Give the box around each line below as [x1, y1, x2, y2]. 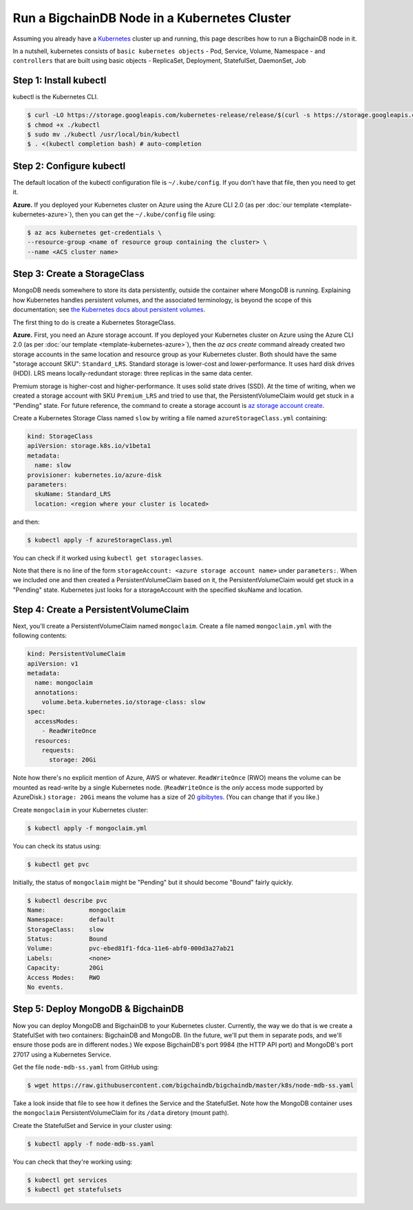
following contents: [12, 631, 67, 640]
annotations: [34, 688, 78, 696]
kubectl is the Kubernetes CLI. [12, 93, 99, 101]
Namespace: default [27, 916, 115, 923]
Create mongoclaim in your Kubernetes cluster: [12, 806, 149, 814]
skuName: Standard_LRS [34, 490, 112, 498]
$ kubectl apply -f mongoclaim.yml [27, 824, 147, 832]
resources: [34, 737, 72, 744]
